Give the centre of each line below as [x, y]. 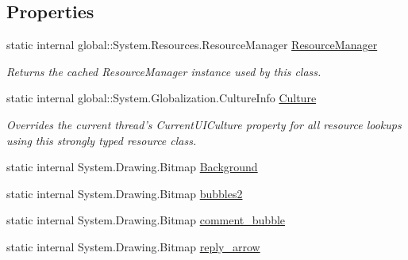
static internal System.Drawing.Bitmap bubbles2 [125, 193]
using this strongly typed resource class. [102, 140]
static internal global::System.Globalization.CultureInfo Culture [162, 98]
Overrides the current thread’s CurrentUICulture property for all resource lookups [204, 124]
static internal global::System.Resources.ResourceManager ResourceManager [192, 45]
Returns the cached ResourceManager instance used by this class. [164, 71]
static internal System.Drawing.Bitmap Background [132, 167]
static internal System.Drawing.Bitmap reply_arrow [133, 246]
